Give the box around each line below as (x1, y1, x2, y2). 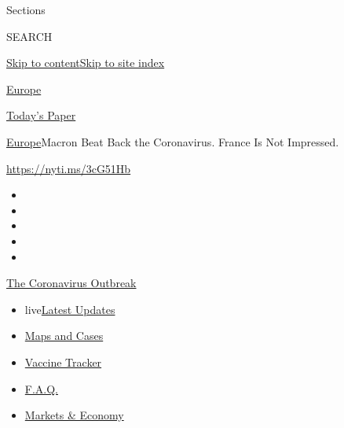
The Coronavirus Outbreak (6, 275, 137, 291)
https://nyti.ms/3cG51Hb (6, 160, 131, 176)
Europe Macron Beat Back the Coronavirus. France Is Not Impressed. (6, 133, 339, 149)
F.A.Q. (24, 380, 59, 397)
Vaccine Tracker (24, 353, 102, 370)
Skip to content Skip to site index (6, 54, 165, 71)
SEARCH (6, 28, 53, 44)
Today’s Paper (6, 107, 76, 124)
